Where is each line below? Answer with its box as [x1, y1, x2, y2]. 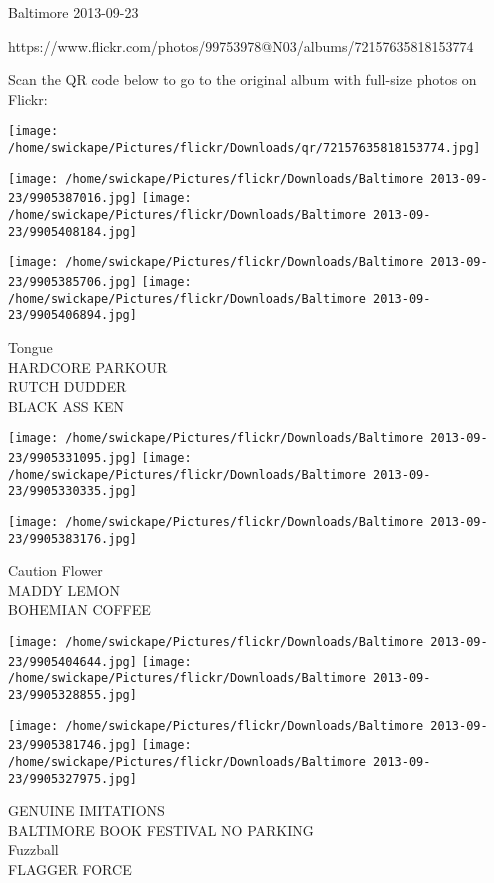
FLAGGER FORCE [8, 859, 132, 880]
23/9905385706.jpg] [8, 274, 137, 289]
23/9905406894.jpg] [8, 308, 137, 323]
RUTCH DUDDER [8, 376, 127, 397]
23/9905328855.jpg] [8, 688, 137, 702]
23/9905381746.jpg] [8, 738, 137, 753]
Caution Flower [8, 560, 103, 581]
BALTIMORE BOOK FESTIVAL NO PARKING [8, 819, 314, 840]
